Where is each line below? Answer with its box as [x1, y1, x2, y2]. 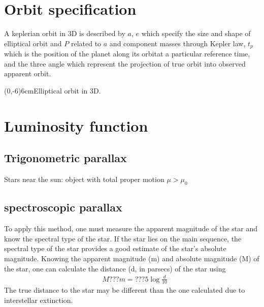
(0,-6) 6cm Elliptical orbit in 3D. [4, 85, 101, 96]
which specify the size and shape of [141, 28, 251, 39]
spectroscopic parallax [4, 199, 122, 215]
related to [71, 38, 102, 48]
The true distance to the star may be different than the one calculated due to [4, 285, 245, 295]
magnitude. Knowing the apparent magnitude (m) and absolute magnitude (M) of [4, 253, 259, 263]
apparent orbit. [4, 68, 51, 79]
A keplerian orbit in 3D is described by [4, 28, 125, 39]
